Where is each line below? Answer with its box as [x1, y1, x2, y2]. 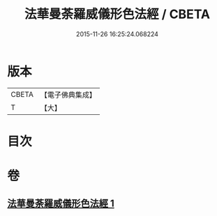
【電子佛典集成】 [40, 90, 96, 100]
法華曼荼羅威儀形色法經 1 [7, 198, 115, 210]
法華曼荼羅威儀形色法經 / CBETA [24, 6, 211, 22]
